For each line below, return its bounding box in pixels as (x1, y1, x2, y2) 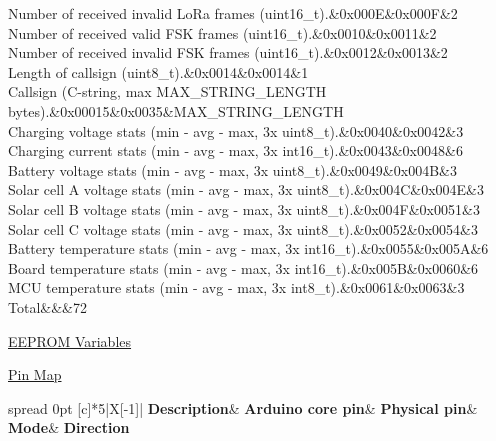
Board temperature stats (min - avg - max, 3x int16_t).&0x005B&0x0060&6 (8, 257, 479, 278)
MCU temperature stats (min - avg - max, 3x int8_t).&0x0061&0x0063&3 (8, 277, 465, 298)
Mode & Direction (8, 417, 130, 438)
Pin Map (8, 364, 62, 385)
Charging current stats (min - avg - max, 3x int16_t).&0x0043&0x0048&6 (8, 140, 463, 161)
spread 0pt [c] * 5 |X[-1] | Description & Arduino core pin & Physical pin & (8, 397, 478, 418)
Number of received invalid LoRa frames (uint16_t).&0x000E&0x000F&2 (8, 3, 458, 23)
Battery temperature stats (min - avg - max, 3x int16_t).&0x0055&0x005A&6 (8, 238, 489, 259)
